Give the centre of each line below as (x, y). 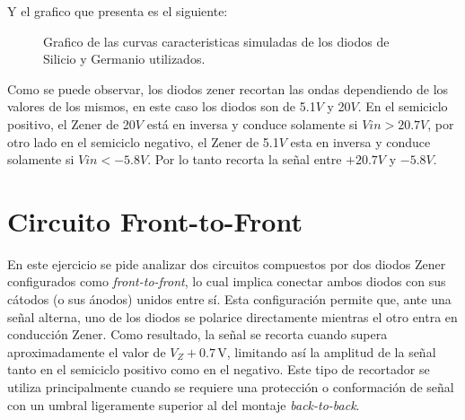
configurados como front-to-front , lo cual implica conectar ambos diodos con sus (227, 281)
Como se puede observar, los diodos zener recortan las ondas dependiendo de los (228, 88)
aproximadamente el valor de (87, 351)
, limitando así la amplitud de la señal (331, 351)
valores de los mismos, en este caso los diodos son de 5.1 (162, 106)
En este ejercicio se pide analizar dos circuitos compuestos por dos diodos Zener (227, 263)
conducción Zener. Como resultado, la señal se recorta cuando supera (197, 334)
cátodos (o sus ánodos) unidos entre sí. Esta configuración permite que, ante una (229, 299)
